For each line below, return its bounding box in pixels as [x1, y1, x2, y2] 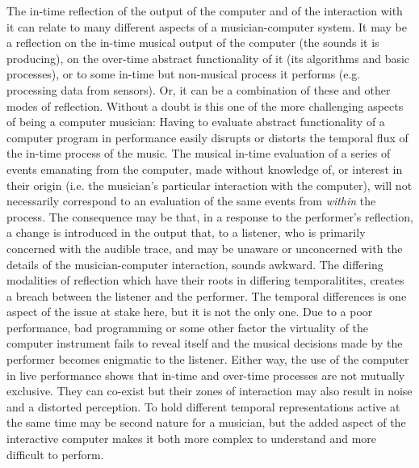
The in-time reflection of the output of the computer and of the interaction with [6, 2, 403, 19]
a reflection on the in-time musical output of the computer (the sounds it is [6, 34, 379, 51]
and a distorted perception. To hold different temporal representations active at [6, 398, 400, 415]
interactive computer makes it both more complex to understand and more [6, 430, 377, 447]
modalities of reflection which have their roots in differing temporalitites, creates [6, 272, 404, 289]
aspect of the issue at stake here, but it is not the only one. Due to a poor [6, 303, 373, 320]
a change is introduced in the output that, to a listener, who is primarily [6, 224, 366, 241]
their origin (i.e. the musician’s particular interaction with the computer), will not [6, 176, 413, 193]
